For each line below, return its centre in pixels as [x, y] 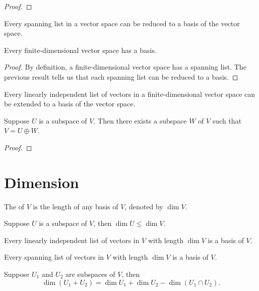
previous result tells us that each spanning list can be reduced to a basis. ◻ [121, 76]
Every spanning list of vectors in [54, 257]
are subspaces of [90, 274]
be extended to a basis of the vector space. [70, 104]
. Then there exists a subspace [140, 120]
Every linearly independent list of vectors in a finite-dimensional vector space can [130, 94]
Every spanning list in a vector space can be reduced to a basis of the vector [122, 23]
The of [14, 206]
